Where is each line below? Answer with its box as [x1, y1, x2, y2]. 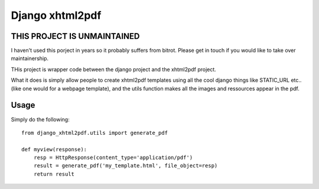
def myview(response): [21, 146, 87, 152]
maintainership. [11, 55, 49, 62]
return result [33, 171, 75, 177]
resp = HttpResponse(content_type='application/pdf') [33, 154, 193, 161]
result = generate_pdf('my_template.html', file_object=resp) [33, 163, 218, 169]
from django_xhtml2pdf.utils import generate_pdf [21, 130, 168, 136]
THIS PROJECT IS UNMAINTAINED [11, 31, 140, 41]
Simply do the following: [11, 115, 70, 123]
